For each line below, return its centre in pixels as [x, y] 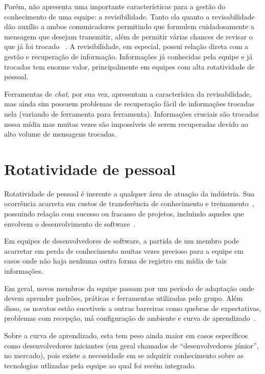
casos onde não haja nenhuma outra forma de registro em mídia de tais [116, 261]
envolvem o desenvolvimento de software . [70, 223]
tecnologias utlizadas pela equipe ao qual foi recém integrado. [100, 365]
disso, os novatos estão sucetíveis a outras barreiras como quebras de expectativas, [133, 308]
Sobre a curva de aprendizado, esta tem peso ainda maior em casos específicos [126, 335]
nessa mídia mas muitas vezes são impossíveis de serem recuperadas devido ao [126, 124]
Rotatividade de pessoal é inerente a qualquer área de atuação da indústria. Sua [129, 193]
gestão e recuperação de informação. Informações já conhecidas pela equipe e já [128, 56]
